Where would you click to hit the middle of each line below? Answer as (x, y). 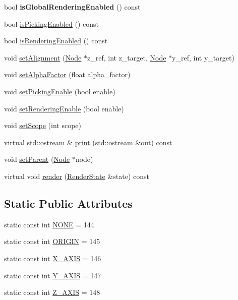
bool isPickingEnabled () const (52, 23)
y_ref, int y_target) (203, 57)
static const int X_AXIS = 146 (53, 258)
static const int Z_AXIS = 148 (52, 292)
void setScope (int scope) (43, 125)
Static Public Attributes (68, 203)
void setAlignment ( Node (43, 57)
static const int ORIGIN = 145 (52, 241)
